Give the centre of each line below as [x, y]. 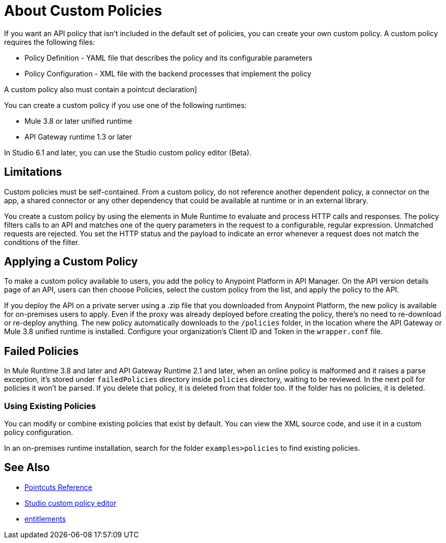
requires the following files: [50, 42]
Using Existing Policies [50, 406]
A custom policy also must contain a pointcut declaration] [101, 89]
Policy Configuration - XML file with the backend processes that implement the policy [168, 73]
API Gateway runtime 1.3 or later [78, 137]
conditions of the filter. [42, 242]
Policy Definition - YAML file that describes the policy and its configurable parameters [168, 58]
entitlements [45, 519]
